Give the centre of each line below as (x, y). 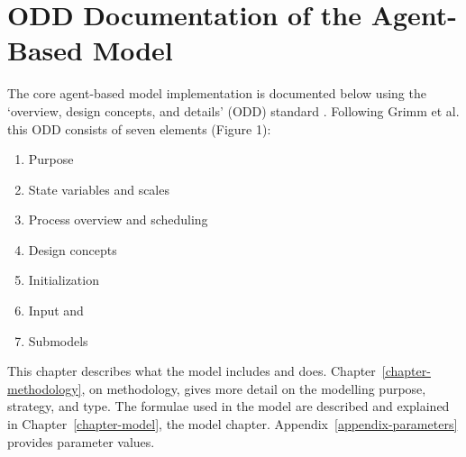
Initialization (64, 280)
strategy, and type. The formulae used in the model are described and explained (228, 406)
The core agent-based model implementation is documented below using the (217, 93)
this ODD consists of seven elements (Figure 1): (139, 128)
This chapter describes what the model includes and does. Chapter (192, 371)
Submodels (58, 340)
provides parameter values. (81, 441)
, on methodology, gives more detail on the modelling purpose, (254, 388)
